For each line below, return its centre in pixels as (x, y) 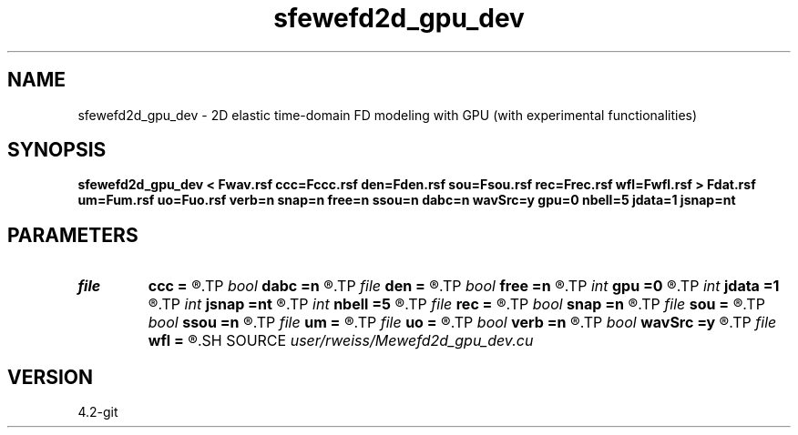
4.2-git (98, 412)
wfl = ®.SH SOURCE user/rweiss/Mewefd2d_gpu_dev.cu (341, 341)
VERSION (51, 377)
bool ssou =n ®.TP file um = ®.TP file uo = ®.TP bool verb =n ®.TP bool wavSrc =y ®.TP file (462, 323)
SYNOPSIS (57, 150)
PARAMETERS (73, 235)
